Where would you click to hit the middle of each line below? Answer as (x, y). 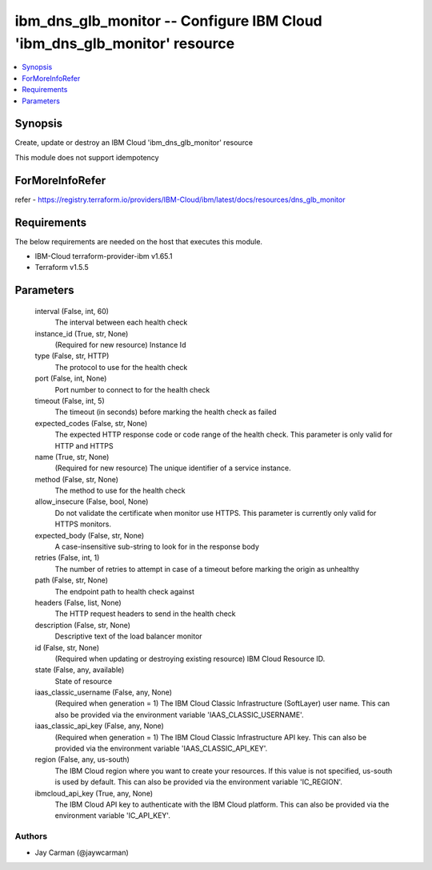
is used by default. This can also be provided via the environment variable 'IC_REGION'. (199, 782)
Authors (31, 836)
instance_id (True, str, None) (82, 333)
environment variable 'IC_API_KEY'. (113, 816)
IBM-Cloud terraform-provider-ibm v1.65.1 (104, 256)
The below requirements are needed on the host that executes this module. (139, 241)
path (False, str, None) (71, 580)
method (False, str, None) (77, 479)
